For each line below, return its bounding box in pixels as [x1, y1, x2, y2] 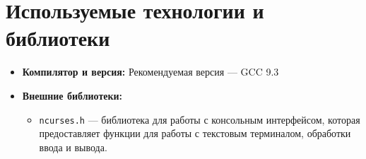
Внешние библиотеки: [22, 88, 123, 102]
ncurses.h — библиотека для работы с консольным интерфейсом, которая [39, 112, 360, 126]
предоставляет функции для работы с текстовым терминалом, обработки [39, 126, 351, 141]
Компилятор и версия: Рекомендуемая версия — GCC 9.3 [22, 64, 279, 79]
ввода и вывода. [39, 139, 107, 154]
